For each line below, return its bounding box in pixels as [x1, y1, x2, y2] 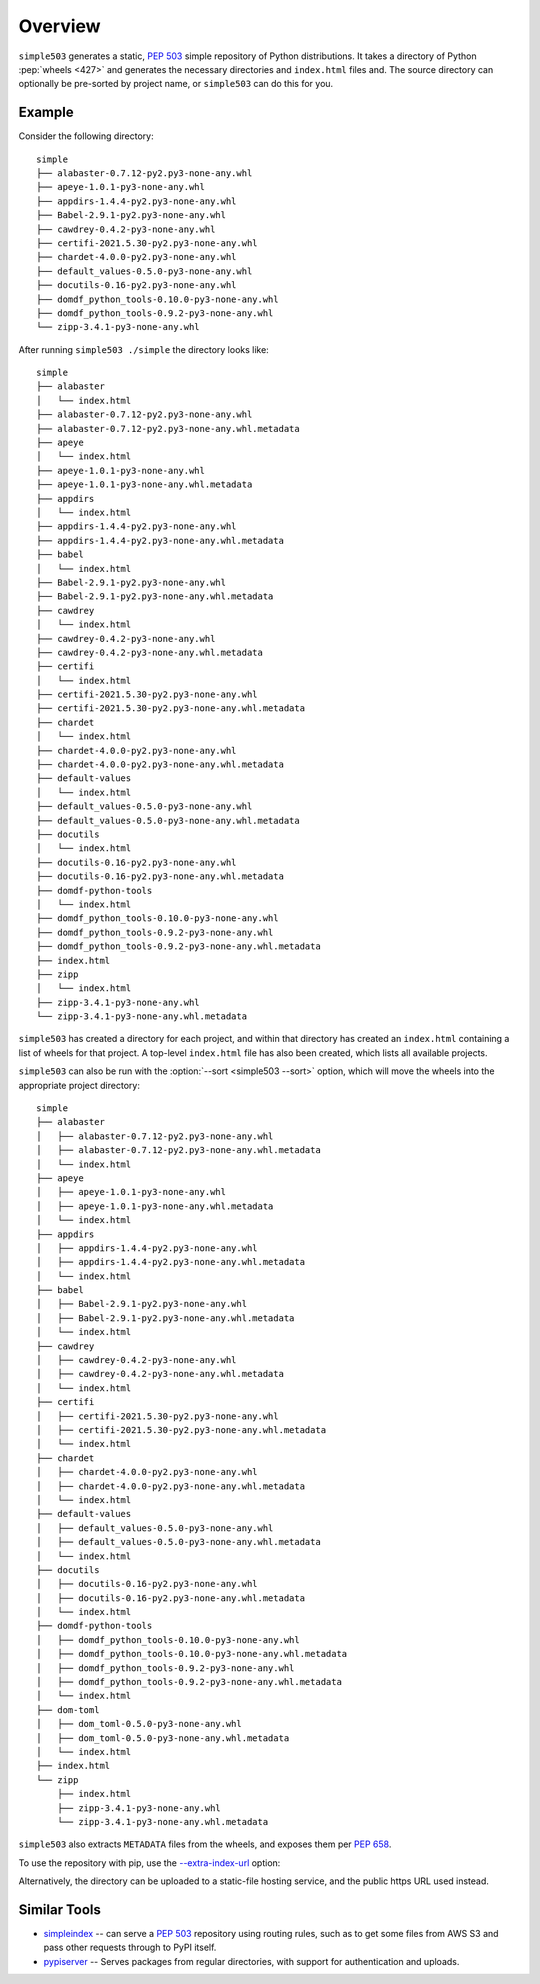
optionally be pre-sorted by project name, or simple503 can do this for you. [18, 78, 334, 90]
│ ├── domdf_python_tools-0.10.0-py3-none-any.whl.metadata [36, 1648, 348, 1660]
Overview [18, 15, 101, 37]
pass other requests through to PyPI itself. [43, 1941, 217, 1954]
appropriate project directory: [18, 1079, 140, 1091]
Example [18, 104, 74, 121]
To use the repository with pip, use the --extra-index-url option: [18, 1856, 281, 1869]
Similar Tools [18, 1901, 102, 1918]
